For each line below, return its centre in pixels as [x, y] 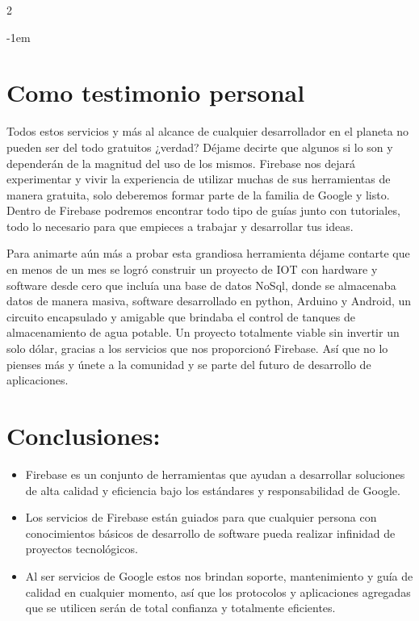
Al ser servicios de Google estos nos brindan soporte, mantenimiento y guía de [219, 575]
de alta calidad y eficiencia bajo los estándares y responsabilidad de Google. [213, 490]
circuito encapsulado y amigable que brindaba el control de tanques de [181, 316]
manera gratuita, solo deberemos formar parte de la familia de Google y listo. [198, 194]
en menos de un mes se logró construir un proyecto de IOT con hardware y [192, 269]
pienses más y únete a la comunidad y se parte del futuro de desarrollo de [189, 364]
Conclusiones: [84, 435]
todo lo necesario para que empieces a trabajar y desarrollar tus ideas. [180, 226]
